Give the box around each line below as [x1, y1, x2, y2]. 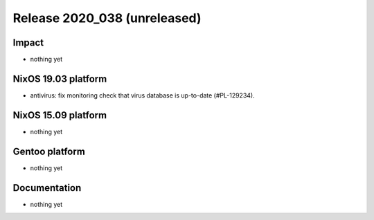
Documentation [12, 182, 82, 194]
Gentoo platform [12, 145, 86, 157]
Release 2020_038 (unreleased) [12, 10, 202, 26]
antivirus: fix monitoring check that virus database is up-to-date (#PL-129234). [30, 91, 256, 100]
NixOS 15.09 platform [12, 109, 107, 121]
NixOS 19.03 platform [12, 73, 107, 84]
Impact [12, 37, 44, 48]
